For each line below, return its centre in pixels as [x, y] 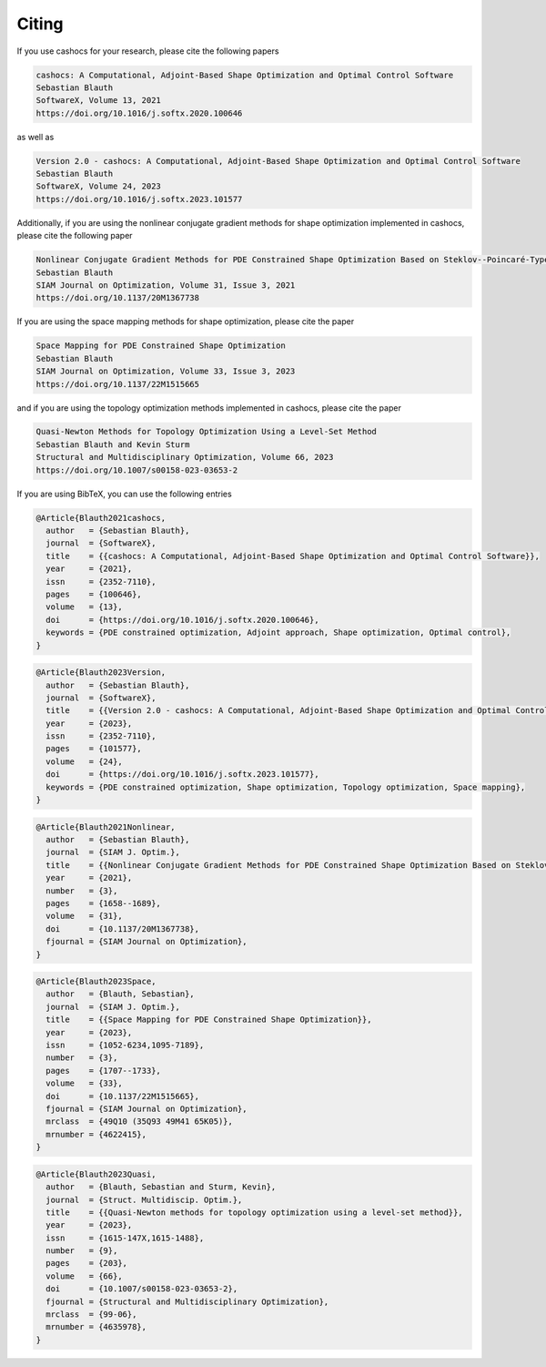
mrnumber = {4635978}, [96, 1327]
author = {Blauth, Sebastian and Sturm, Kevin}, [161, 1187]
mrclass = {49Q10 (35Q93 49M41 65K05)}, [140, 1122]
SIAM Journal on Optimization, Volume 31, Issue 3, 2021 [166, 285]
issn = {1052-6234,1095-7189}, [125, 1046]
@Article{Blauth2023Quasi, [96, 1174]
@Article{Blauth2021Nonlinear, [106, 827]
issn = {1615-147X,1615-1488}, [125, 1238]
